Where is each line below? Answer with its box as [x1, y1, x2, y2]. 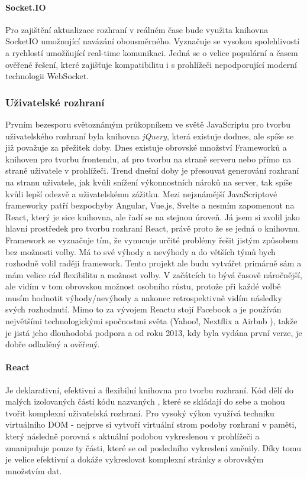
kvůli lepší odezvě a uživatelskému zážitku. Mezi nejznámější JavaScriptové [5, 187, 277, 200]
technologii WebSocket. [5, 70, 89, 82]
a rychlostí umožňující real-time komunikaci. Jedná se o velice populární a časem [5, 46, 298, 58]
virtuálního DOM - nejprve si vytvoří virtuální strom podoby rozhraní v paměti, [5, 418, 297, 431]
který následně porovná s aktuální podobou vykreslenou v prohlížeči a [5, 430, 260, 442]
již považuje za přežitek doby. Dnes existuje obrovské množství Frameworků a [5, 141, 287, 154]
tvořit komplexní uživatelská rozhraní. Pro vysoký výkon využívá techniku [5, 406, 274, 419]
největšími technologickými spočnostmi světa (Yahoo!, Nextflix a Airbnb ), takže [5, 315, 298, 327]
